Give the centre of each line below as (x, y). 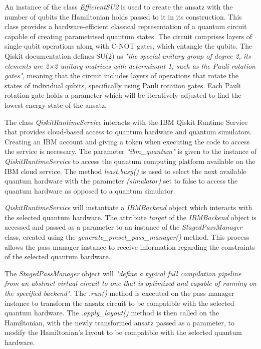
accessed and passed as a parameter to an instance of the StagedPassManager (123, 227)
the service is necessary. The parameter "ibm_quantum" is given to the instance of (130, 151)
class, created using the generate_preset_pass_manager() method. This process (127, 237)
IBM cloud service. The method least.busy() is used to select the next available (125, 171)
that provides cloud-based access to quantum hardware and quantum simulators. (128, 132)
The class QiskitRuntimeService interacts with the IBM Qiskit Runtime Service (126, 122)
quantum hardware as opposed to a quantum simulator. (90, 190)
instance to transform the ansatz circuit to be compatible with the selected (119, 303)
